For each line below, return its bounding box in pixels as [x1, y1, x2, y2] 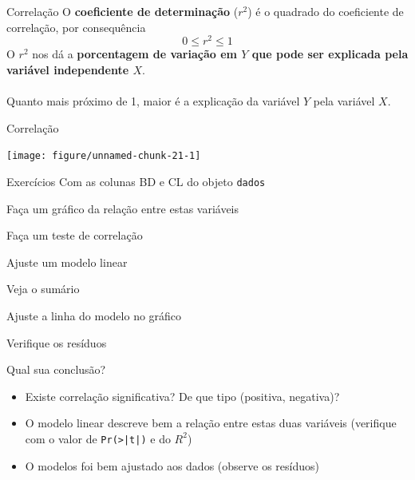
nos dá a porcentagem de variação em [32, 46, 237, 62]
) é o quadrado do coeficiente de [247, 3, 404, 19]
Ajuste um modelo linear [6, 253, 128, 270]
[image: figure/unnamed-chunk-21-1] [6, 150, 201, 162]
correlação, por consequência [6, 18, 146, 35]
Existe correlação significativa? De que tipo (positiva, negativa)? [25, 387, 340, 404]
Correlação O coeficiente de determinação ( [6, 3, 239, 19]
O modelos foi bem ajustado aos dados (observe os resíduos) [25, 457, 319, 474]
